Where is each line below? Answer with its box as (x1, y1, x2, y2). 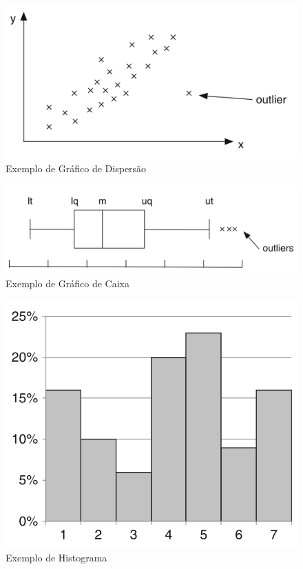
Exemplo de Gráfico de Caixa (6, 276, 129, 290)
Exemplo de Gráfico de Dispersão (6, 161, 147, 176)
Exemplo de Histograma (6, 550, 107, 564)
